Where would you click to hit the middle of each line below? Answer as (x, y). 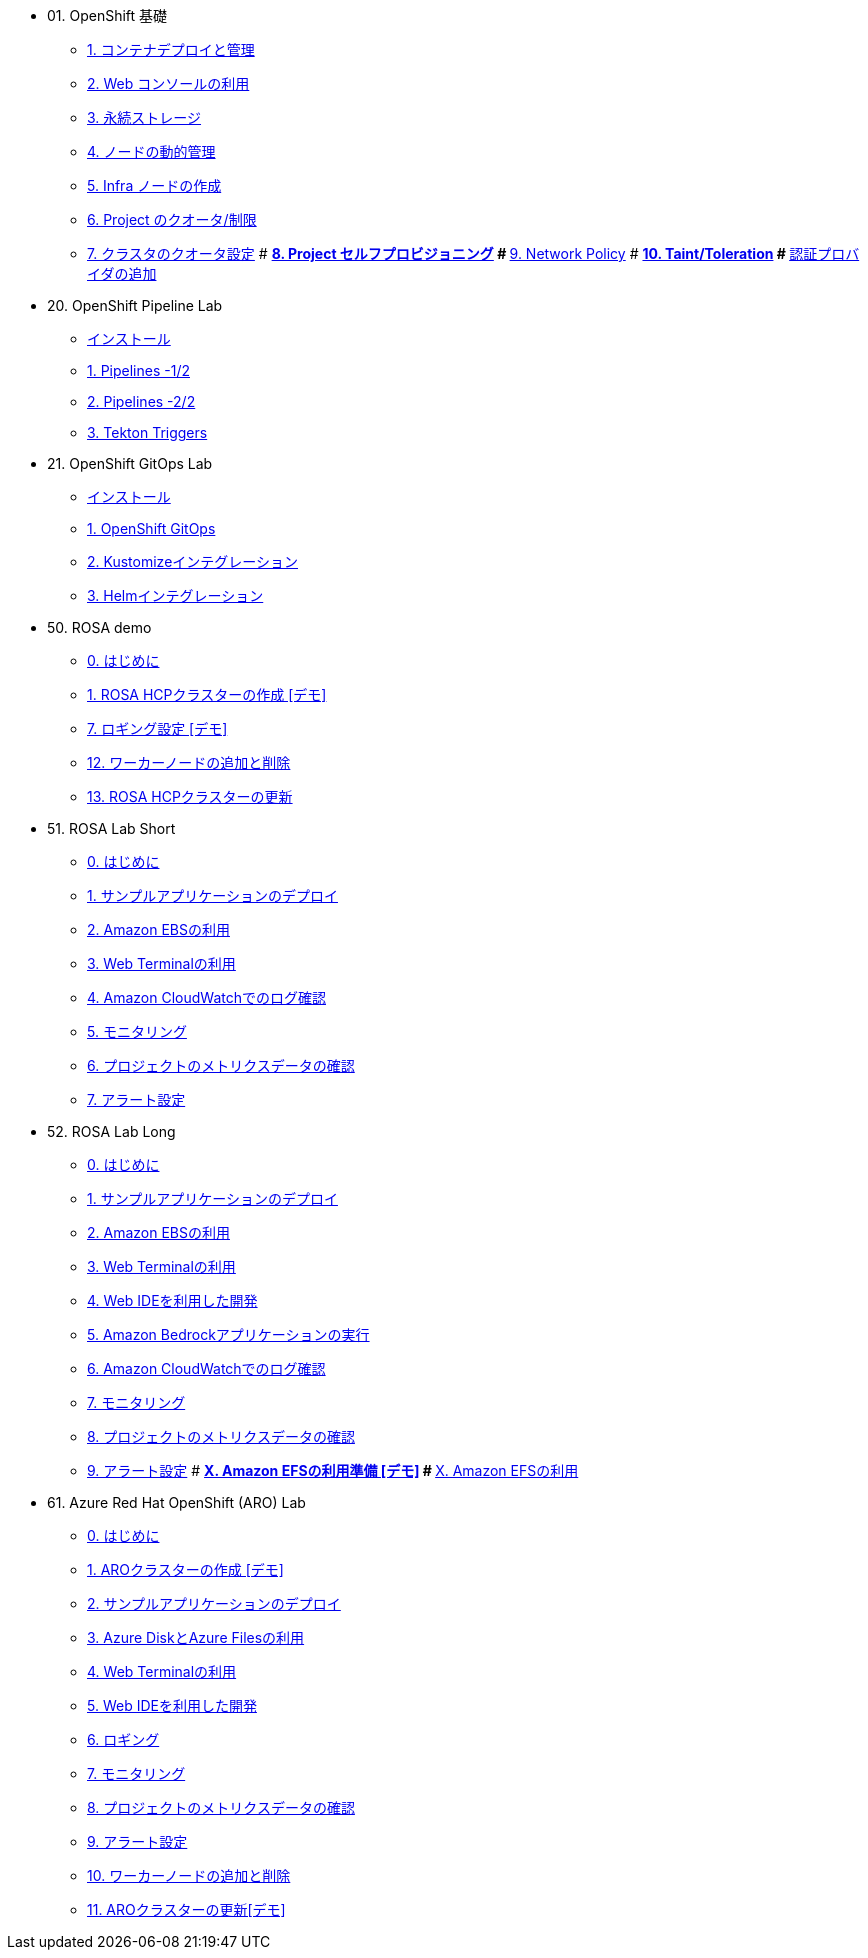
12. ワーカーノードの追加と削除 (189, 762)
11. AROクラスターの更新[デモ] (186, 1909)
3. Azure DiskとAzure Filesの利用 (196, 1637)
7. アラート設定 (136, 1099)
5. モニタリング (137, 1031)
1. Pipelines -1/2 (138, 370)
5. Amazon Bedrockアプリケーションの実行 (228, 1334)
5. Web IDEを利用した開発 (172, 1705)
